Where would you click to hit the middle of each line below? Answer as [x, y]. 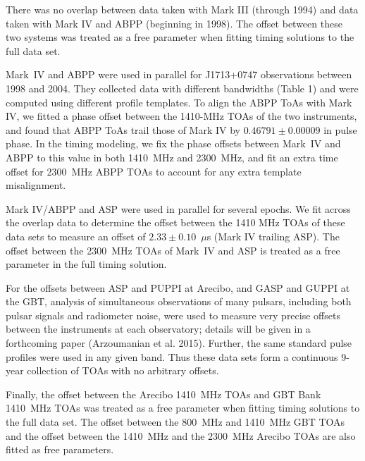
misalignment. [36, 185]
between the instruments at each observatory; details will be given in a [158, 329]
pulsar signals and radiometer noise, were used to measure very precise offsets [173, 315]
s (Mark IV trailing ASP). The [273, 236]
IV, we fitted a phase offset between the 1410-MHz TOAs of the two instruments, [181, 116]
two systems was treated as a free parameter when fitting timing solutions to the [180, 37]
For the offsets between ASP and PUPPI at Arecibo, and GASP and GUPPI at [178, 287]
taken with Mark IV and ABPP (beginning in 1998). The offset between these [174, 23]
